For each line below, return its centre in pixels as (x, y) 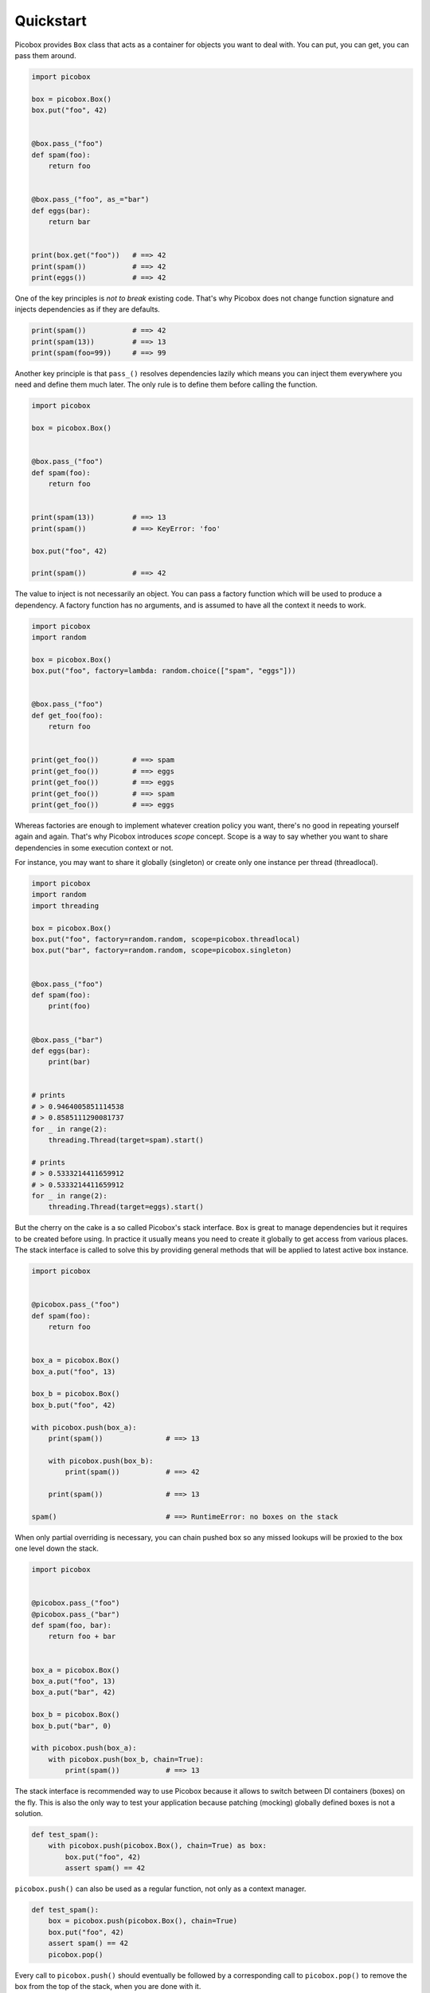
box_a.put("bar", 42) (74, 1692)
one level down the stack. (57, 1549)
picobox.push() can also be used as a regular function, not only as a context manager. (160, 1889)
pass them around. (45, 55)
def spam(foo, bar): (71, 1625)
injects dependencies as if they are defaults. (88, 309)
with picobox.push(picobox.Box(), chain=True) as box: (157, 1846)
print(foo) (69, 1006)
